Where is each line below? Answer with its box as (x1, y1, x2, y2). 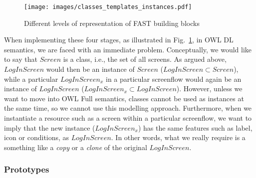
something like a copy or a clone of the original (4, 142, 147, 152)
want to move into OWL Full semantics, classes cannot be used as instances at (4, 93, 244, 103)
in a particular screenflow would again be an (105, 73, 242, 84)
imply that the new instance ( (4, 122, 95, 133)
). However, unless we (176, 83, 243, 94)
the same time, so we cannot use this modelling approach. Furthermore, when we (4, 103, 252, 113)
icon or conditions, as (4, 132, 69, 143)
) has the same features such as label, (138, 122, 253, 133)
